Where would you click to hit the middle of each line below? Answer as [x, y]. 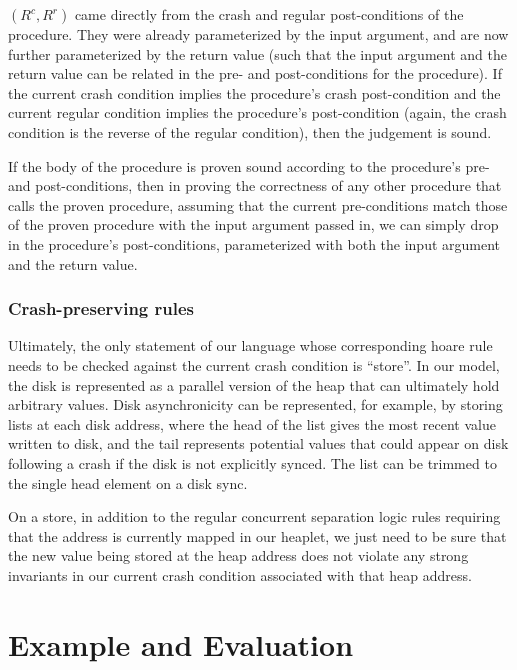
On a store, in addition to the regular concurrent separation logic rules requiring [254, 516]
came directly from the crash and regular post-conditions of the [269, 14]
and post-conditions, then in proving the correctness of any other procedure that [255, 185]
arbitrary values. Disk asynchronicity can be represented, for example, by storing [255, 404]
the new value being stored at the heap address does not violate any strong [238, 555]
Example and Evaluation [181, 643]
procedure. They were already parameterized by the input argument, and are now [258, 34]
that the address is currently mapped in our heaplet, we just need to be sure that [257, 535]
